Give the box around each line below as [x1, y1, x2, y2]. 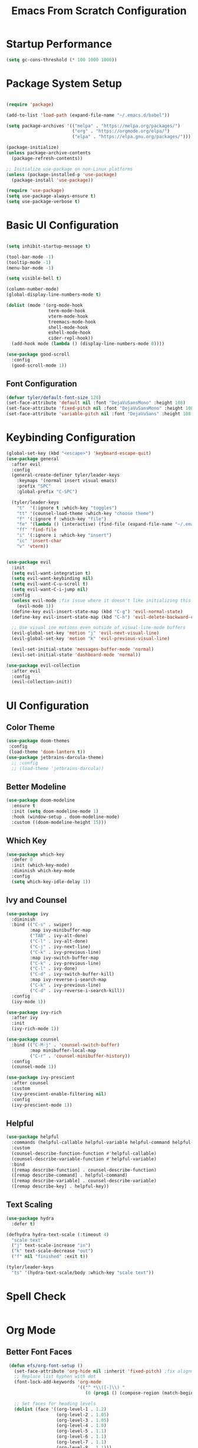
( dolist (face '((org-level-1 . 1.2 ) [14, 1406, 107, 1412]
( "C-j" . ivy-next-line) [29, 944, 91, 950]
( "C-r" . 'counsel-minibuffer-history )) [29, 1053, 131, 1059]
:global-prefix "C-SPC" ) [16, 489, 78, 495]
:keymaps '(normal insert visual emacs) [16, 478, 117, 484]
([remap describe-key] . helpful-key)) [11, 1183, 110, 1189]
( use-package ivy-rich [6, 1009, 62, 1015]
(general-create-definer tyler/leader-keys [11, 472, 120, 478]
